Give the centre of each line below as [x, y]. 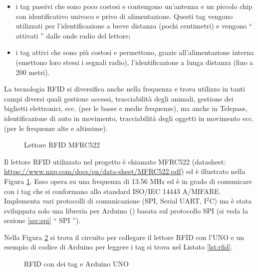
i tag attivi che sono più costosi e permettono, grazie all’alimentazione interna [135, 52]
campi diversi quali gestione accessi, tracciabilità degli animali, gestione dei [119, 98]
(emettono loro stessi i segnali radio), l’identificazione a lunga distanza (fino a [134, 62]
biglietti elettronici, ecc [39, 108]
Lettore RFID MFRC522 [62, 145]
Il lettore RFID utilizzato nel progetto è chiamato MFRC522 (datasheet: [115, 161]
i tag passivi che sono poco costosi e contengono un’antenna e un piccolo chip [134, 6]
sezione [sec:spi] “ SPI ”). [42, 220]
